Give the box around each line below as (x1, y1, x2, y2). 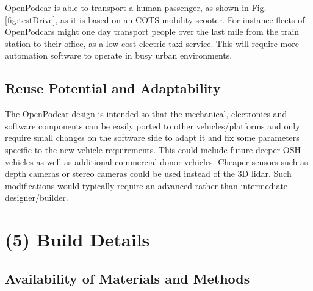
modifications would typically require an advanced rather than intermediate (5, 179, 288, 192)
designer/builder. (5, 191, 68, 204)
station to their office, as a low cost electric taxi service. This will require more (5, 37, 299, 49)
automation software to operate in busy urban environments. (5, 49, 232, 62)
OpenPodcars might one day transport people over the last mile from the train (5, 25, 300, 38)
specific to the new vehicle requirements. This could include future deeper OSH (5, 143, 301, 156)
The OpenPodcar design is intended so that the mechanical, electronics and (5, 107, 287, 120)
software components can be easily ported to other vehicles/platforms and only (5, 119, 300, 132)
